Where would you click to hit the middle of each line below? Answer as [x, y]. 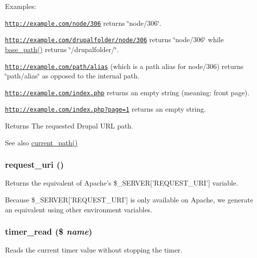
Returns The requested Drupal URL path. [69, 126]
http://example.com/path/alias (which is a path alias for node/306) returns [124, 66]
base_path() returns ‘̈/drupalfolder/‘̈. [62, 49]
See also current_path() [41, 142]
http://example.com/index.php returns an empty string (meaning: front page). [127, 92]
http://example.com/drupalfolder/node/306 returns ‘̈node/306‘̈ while [114, 39]
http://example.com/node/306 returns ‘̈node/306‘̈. [83, 23]
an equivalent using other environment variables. [79, 209]
